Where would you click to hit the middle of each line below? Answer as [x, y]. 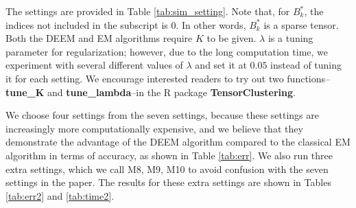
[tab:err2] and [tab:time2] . [60, 195]
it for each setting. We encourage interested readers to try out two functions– [168, 78]
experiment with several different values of [94, 65]
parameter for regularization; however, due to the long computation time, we [167, 51]
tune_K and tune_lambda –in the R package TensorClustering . [151, 92]
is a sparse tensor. [301, 24]
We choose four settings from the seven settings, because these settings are [162, 115]
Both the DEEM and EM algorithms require [99, 38]
